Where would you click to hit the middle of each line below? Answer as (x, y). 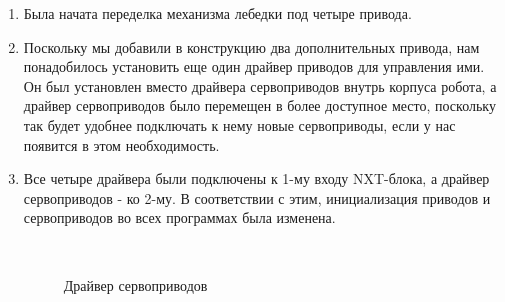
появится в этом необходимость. (121, 144)
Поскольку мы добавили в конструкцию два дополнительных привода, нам (251, 46)
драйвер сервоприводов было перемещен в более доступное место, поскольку (259, 105)
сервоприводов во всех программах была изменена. (179, 217)
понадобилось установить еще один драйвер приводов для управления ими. (254, 66)
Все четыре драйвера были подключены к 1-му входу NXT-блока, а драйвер (256, 178)
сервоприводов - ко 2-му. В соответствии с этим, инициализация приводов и (257, 197)
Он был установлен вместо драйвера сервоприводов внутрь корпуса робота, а (260, 85)
